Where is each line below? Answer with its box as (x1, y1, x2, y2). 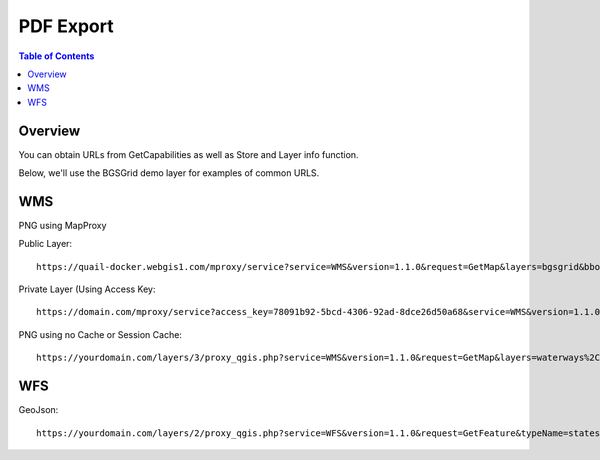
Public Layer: (18, 238, 73, 250)
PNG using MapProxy (18, 219, 107, 231)
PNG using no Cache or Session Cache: (18, 328, 182, 340)
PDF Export (18, 15, 114, 37)
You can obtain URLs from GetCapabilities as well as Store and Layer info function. (18, 148, 359, 160)
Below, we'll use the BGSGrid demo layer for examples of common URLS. (18, 167, 320, 179)
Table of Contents (18, 50, 95, 62)
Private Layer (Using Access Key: (18, 283, 156, 295)
